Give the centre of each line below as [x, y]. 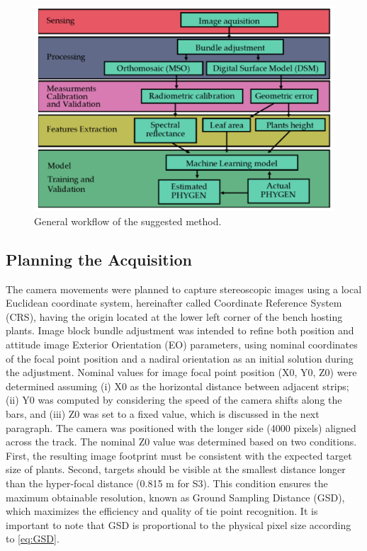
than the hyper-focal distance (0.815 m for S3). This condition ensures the [167, 483]
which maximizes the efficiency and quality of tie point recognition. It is [162, 511]
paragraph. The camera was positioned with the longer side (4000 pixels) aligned [181, 427]
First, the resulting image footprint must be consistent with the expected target [179, 455]
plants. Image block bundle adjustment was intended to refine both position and [180, 330]
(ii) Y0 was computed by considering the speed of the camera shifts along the [174, 400]
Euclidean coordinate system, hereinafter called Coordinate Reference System [174, 303]
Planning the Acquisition [99, 259]
